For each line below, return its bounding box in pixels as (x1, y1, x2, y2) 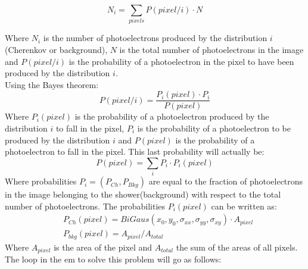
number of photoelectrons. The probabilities (5, 199, 166, 212)
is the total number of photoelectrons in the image (119, 43, 304, 55)
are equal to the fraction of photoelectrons (148, 175, 303, 187)
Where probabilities (5, 175, 77, 187)
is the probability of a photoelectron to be (137, 121, 291, 134)
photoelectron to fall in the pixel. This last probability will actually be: (5, 145, 265, 158)
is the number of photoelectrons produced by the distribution (43, 32, 267, 44)
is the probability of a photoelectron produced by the (74, 110, 269, 123)
